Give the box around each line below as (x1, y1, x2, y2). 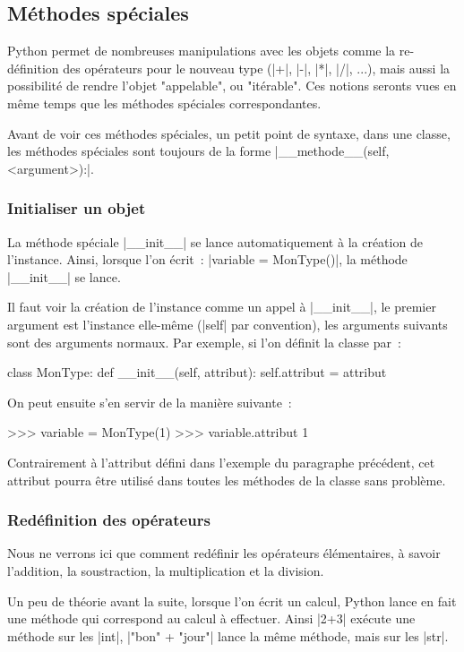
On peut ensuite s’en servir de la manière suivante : (7, 392, 292, 411)
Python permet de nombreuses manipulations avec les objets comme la (7, 41, 396, 60)
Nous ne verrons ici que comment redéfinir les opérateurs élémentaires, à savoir (7, 544, 441, 562)
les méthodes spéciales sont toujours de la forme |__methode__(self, (7, 142, 390, 160)
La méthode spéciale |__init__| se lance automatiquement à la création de (7, 232, 423, 251)
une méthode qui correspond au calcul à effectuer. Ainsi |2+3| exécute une (7, 609, 416, 628)
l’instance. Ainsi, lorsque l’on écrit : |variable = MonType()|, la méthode (7, 250, 408, 269)
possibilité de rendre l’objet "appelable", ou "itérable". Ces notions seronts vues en (7, 76, 457, 95)
